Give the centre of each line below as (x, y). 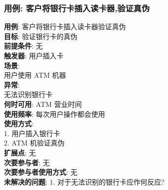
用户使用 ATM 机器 (35, 75)
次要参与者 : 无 (27, 162)
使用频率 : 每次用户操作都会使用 (55, 114)
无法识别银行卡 (28, 94)
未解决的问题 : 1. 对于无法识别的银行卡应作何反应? (84, 181)
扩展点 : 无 (20, 152)
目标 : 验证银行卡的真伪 (41, 36)
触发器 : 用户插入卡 (34, 55)
